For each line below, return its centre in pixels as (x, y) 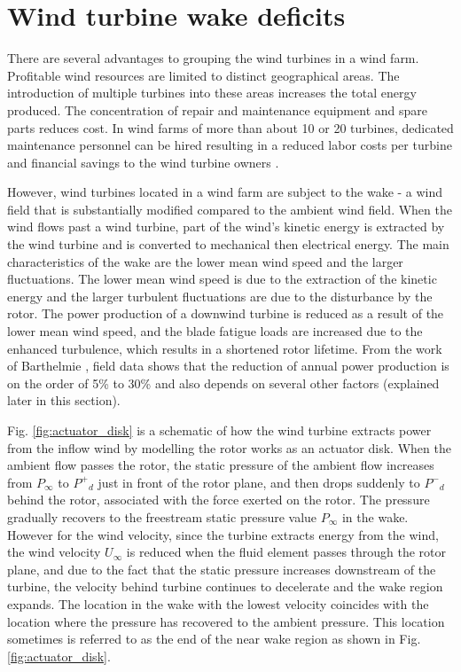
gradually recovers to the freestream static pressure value (162, 516)
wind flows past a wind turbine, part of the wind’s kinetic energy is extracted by (226, 227)
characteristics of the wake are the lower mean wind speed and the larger (205, 261)
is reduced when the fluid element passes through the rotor (286, 552)
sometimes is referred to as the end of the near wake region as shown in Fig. (214, 639)
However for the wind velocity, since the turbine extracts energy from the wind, (223, 534)
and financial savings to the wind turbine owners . (143, 162)
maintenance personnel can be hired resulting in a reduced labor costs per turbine (230, 145)
